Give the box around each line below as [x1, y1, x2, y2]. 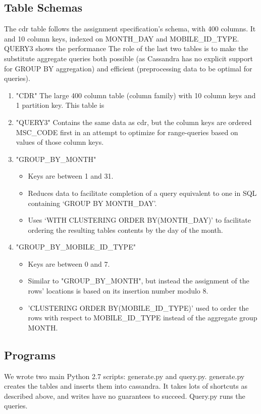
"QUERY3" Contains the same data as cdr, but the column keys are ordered [16, 116, 252, 127]
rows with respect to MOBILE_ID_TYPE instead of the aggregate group [28, 312, 257, 323]
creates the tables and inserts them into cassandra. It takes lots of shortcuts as [4, 381, 247, 391]
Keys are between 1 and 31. [28, 171, 114, 181]
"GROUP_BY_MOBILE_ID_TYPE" [16, 241, 136, 252]
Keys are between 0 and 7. [28, 258, 110, 269]
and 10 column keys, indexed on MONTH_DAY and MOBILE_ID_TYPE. [4, 33, 239, 44]
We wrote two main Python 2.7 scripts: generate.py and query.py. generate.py [4, 370, 245, 381]
